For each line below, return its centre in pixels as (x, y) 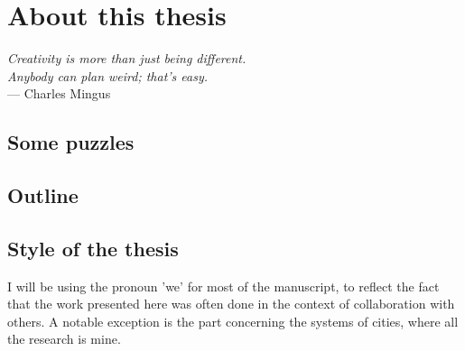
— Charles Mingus (59, 93)
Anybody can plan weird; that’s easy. (108, 75)
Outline (43, 195)
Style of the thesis (93, 248)
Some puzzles (71, 142)
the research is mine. (64, 339)
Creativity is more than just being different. (127, 58)
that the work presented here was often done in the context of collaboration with (231, 304)
